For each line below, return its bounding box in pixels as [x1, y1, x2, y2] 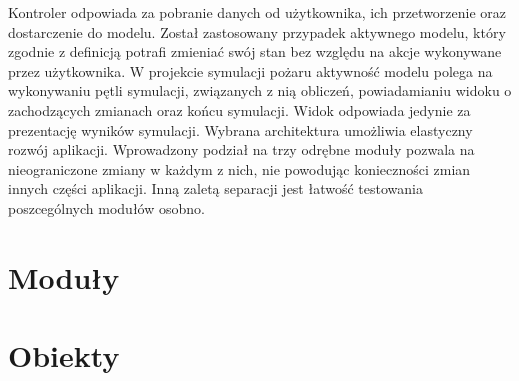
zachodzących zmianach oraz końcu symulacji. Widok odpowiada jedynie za [8, 99, 471, 120]
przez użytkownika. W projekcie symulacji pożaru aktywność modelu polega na [8, 60, 493, 81]
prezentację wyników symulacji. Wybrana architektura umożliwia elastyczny [8, 119, 473, 140]
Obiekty [8, 335, 120, 376]
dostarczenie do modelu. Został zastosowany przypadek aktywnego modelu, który [8, 21, 506, 42]
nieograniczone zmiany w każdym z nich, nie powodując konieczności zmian [8, 158, 471, 179]
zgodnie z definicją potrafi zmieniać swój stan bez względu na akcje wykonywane [8, 41, 502, 62]
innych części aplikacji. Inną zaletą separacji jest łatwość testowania [8, 178, 423, 199]
